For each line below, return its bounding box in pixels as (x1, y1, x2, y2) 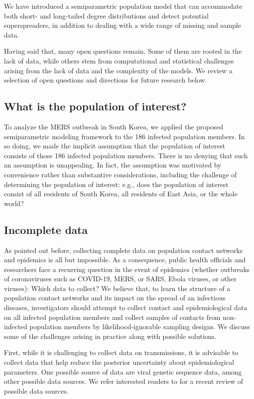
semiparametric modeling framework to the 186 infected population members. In (4, 131, 245, 141)
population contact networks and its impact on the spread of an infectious (4, 293, 226, 303)
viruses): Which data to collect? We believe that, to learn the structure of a (4, 283, 231, 293)
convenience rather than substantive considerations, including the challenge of (4, 169, 237, 179)
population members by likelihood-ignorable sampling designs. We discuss (29, 321, 250, 332)
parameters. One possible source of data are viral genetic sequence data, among (4, 366, 242, 377)
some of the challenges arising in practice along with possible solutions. (4, 331, 216, 341)
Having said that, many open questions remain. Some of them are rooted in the (4, 46, 242, 56)
